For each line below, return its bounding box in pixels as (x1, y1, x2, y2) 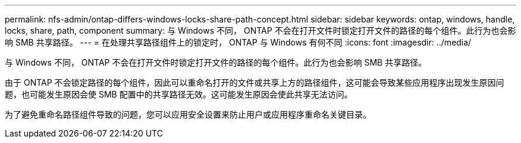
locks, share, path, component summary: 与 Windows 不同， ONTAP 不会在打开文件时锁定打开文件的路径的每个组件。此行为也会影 (5, 25, 516, 35)
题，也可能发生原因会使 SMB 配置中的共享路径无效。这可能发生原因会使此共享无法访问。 (5, 89, 353, 99)
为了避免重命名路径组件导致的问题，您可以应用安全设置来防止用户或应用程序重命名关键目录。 (5, 109, 371, 119)
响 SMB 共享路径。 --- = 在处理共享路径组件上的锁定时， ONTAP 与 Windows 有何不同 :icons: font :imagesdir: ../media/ (5, 37, 472, 47)
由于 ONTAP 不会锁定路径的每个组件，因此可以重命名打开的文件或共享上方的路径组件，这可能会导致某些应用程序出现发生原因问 (5, 77, 504, 87)
